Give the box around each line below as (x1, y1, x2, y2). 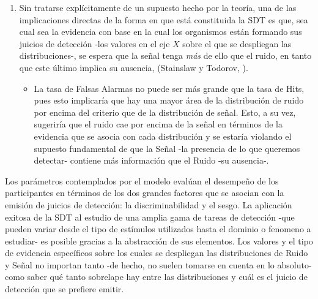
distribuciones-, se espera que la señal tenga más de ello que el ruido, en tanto (19, 49, 312, 62)
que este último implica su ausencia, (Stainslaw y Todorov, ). (19, 61, 248, 74)
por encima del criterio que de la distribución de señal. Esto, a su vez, (34, 105, 296, 118)
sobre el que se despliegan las (182, 37, 292, 50)
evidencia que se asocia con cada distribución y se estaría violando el (34, 129, 292, 142)
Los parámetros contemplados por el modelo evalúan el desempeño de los (5, 174, 279, 187)
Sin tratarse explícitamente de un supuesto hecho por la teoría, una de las (19, 1, 297, 13)
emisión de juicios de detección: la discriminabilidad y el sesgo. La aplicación (5, 198, 292, 211)
